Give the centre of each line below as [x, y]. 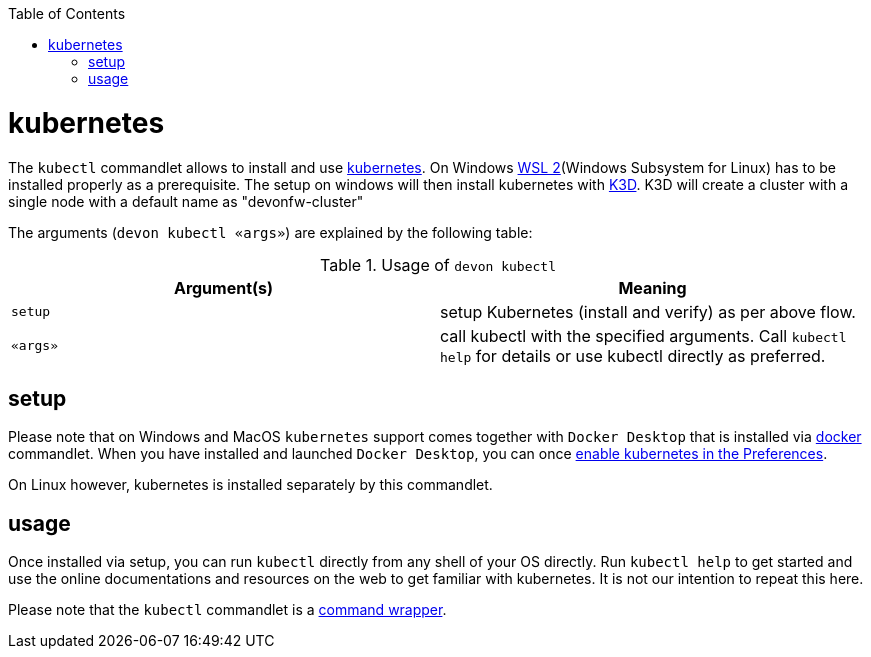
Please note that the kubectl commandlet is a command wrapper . [227, 610]
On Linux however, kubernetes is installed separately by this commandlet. [250, 485]
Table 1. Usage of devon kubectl [438, 264]
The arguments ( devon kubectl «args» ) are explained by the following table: [270, 232]
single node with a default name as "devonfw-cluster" [186, 201]
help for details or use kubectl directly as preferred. [633, 355]
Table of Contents [67, 13]
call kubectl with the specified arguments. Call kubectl [643, 335]
